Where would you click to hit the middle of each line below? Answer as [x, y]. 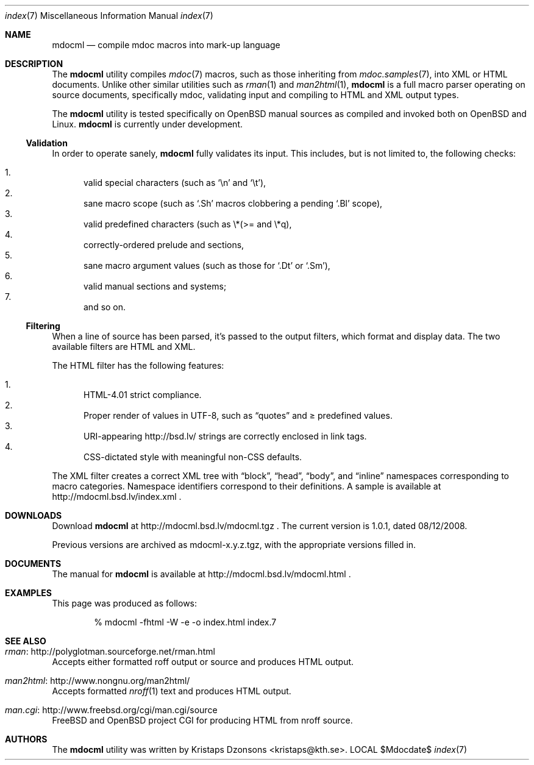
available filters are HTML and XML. [124, 347]
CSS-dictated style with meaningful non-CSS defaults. [193, 457]
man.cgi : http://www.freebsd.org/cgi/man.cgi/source [111, 710]
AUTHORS [26, 739]
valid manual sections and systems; [155, 286]
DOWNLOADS [34, 515]
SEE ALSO [26, 641]
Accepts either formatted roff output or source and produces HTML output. [203, 662]
